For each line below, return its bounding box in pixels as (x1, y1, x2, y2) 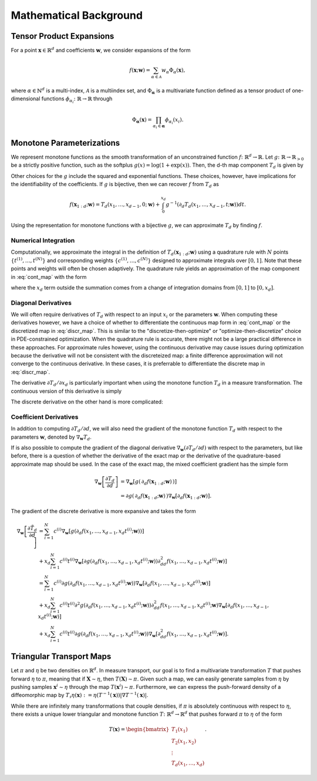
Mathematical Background (11, 9, 143, 22)
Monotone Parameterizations (11, 138, 120, 148)
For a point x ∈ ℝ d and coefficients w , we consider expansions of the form (11, 46, 191, 54)
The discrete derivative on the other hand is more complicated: (11, 398, 164, 405)
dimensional (11, 95, 41, 102)
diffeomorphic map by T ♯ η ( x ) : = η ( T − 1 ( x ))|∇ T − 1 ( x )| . (11, 691, 149, 700)
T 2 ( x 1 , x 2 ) (171, 738, 197, 746)
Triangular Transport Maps (11, 652, 112, 662)
